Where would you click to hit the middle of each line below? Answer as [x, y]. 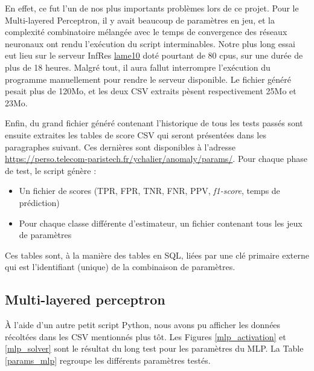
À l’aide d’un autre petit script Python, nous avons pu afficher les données [143, 325]
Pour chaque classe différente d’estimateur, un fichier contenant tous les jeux [161, 223]
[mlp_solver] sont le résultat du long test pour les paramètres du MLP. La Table [154, 348]
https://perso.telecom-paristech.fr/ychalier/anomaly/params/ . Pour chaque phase [156, 159]
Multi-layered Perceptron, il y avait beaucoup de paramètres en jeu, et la [140, 20]
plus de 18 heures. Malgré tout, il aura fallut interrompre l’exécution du [138, 67]
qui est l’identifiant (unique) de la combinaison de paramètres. [120, 267]
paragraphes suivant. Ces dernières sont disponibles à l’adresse [120, 147]
